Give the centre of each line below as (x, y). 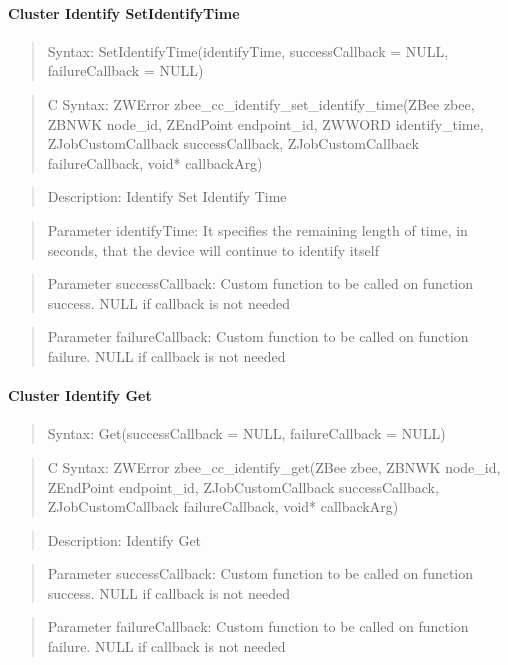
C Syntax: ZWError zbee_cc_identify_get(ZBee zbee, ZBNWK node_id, (274, 466)
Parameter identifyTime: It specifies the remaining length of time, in (257, 229)
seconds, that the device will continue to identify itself (213, 249)
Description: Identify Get (124, 539)
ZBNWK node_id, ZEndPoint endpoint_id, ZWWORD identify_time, (265, 123)
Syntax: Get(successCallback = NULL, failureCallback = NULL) (246, 433)
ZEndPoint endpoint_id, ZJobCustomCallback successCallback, (243, 486)
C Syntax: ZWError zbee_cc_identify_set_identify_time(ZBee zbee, (261, 103)
